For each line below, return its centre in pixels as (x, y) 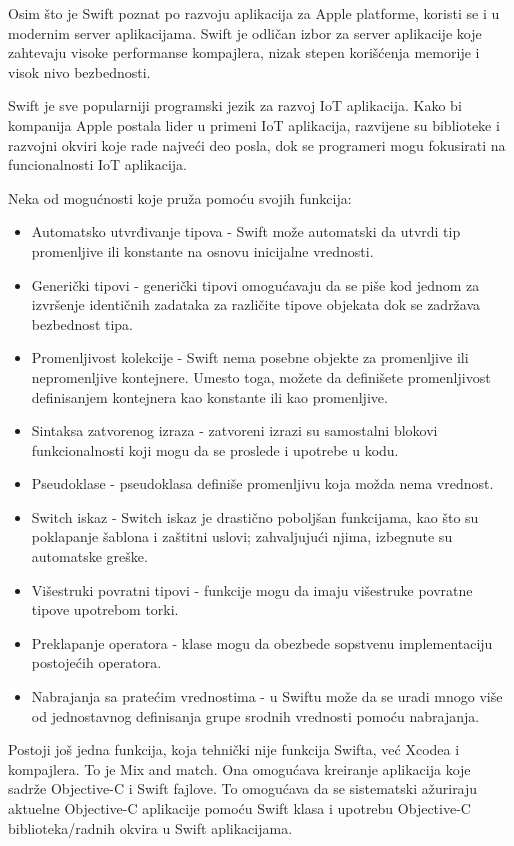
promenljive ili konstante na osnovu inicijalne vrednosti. (202, 250)
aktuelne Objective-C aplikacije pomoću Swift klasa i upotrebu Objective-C (239, 808)
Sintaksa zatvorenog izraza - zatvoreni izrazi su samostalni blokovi (234, 430)
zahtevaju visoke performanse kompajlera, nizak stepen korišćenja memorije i (244, 52)
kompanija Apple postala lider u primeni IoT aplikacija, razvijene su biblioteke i (254, 124)
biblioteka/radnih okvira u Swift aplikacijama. (150, 827)
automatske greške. (89, 556)
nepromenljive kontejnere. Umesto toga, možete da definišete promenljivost (261, 376)
